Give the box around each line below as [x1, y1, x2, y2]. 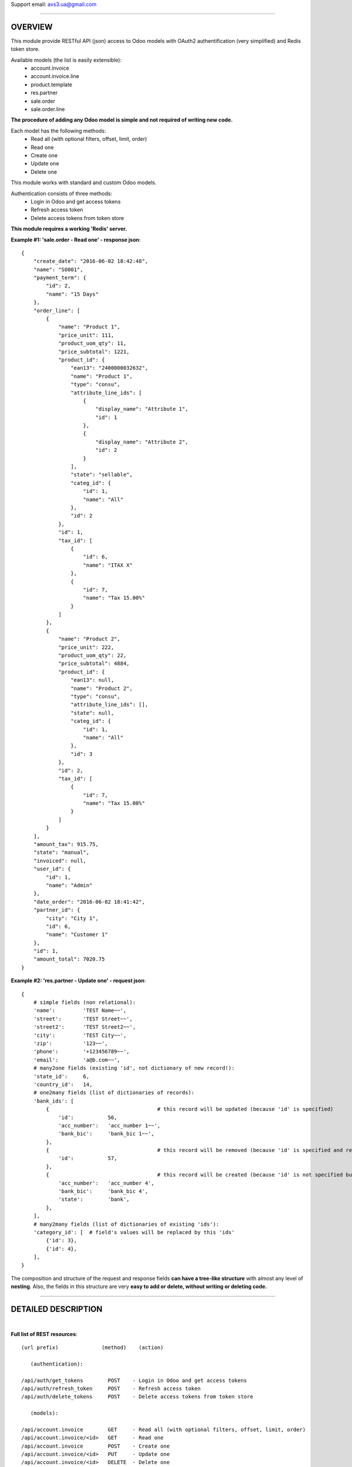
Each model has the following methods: [11, 127, 107, 134]
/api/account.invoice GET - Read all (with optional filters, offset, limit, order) [21, 1426, 306, 1433]
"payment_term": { [33, 275, 87, 281]
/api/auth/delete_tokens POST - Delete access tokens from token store [21, 1394, 253, 1400]
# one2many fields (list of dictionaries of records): [33, 1089, 195, 1096]
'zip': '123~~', [33, 1040, 109, 1047]
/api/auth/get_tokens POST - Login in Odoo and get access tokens [21, 1377, 248, 1384]
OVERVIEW [11, 22, 53, 32]
